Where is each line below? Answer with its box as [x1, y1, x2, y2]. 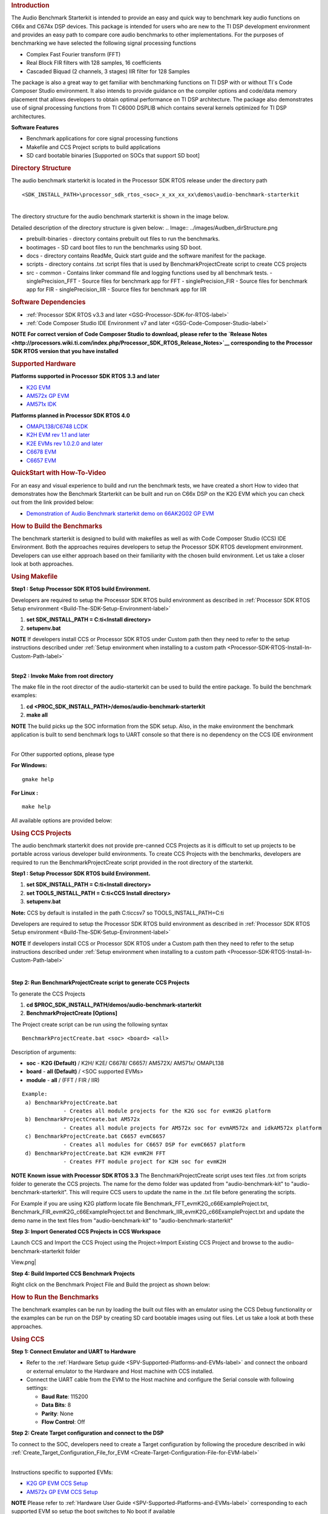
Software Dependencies [11, 298, 86, 306]
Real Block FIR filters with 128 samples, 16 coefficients [26, 59, 162, 67]
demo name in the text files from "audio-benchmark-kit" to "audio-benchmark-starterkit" [11, 1217, 233, 1224]
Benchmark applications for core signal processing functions [26, 135, 179, 142]
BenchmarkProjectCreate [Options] [26, 1010, 117, 1017]
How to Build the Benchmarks [11, 521, 103, 530]
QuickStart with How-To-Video [11, 469, 106, 477]
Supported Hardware [11, 359, 76, 368]
